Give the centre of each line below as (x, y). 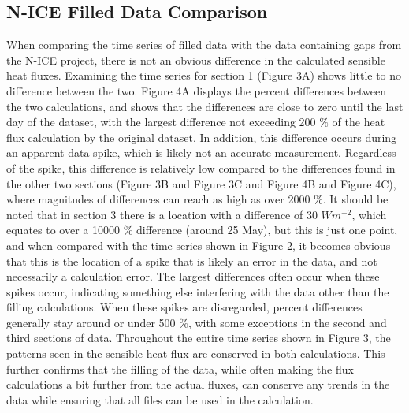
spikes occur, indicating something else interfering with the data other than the (198, 291)
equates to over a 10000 (63, 230)
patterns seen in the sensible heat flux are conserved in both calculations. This (196, 353)
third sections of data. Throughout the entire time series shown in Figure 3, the (199, 338)
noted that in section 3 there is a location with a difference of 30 (162, 214)
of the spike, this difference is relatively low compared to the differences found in (201, 167)
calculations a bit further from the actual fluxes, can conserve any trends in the (198, 384)
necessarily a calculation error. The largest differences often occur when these (193, 276)
